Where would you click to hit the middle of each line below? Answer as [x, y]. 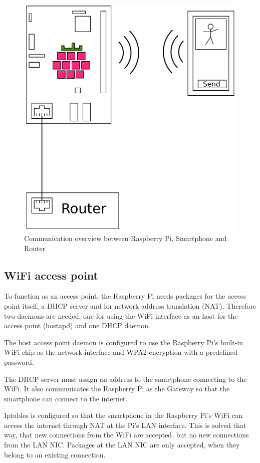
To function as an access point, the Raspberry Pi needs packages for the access [125, 296]
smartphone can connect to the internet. [66, 398]
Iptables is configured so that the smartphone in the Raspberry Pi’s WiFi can [123, 415]
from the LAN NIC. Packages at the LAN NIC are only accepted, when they [122, 445]
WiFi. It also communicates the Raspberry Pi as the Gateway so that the [117, 389]
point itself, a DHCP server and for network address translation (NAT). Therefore [130, 305]
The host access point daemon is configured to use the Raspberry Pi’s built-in [124, 342]
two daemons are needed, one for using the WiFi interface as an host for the [121, 315]
